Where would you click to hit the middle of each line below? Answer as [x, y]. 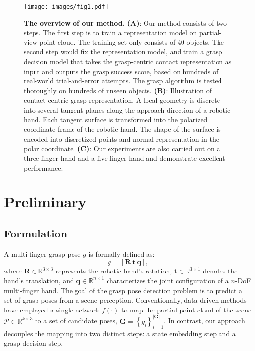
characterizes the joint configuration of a [168, 280]
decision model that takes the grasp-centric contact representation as [128, 61]
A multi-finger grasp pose [42, 253]
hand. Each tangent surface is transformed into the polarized [116, 119]
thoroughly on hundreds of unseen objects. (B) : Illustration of [118, 90]
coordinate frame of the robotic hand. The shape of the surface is [122, 129]
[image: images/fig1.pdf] [66, 7]
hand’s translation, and [39, 280]
